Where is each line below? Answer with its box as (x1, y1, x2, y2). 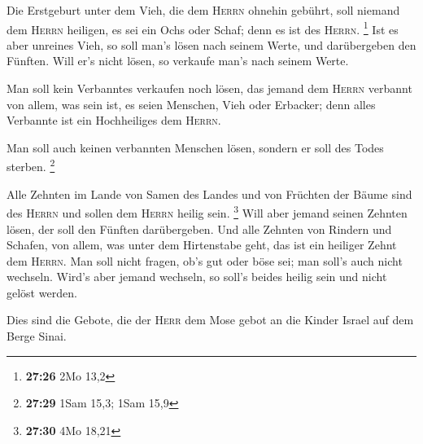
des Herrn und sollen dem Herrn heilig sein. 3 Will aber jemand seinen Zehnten (7, 202, 408, 221)
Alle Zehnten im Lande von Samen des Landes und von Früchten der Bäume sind (7, 185, 412, 202)
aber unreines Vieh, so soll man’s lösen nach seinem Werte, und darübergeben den (7, 36, 416, 53)
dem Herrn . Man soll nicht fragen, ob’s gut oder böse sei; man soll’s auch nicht (7, 252, 403, 269)
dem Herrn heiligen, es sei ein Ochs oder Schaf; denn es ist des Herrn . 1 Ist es (7, 18, 399, 37)
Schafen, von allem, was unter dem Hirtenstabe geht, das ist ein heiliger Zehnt (7, 236, 397, 253)
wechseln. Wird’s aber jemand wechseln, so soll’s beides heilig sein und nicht (7, 268, 387, 285)
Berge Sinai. (7, 328, 67, 345)
